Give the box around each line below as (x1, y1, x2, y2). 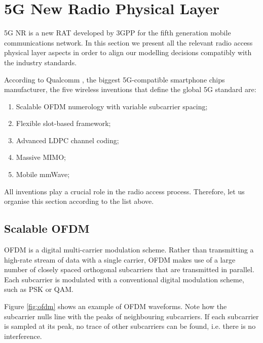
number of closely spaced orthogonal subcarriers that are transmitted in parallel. (4, 264, 254, 275)
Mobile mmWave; (16, 169, 70, 180)
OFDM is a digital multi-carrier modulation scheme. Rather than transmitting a (4, 244, 254, 255)
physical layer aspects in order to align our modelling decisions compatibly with (4, 47, 252, 58)
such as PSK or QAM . (4, 284, 73, 294)
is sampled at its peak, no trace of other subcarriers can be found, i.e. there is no (4, 321, 256, 331)
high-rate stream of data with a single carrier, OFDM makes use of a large (4, 254, 236, 265)
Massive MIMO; (16, 152, 66, 162)
